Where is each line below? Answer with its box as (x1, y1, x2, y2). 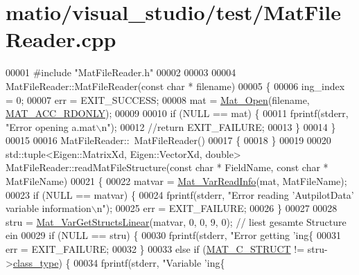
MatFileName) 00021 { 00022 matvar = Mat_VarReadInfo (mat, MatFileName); (6, 174, 347, 188)
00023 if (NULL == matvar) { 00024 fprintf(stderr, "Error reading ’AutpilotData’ (6, 187, 354, 202)
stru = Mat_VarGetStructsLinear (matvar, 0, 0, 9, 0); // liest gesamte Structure (6, 214, 347, 229)
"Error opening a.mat (6, 119, 96, 134)
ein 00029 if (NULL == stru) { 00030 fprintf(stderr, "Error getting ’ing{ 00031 (6, 228, 341, 242)
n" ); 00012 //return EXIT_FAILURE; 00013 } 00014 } (101, 119, 336, 134)
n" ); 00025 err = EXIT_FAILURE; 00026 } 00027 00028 (96, 201, 338, 215)
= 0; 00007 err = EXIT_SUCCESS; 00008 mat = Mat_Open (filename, (6, 92, 310, 107)
